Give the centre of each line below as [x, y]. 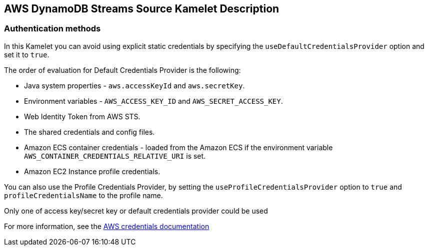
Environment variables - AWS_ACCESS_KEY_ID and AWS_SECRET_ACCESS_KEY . [153, 101]
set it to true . [27, 54]
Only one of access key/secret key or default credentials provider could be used [136, 211]
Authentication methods [52, 29]
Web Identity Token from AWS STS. [82, 116]
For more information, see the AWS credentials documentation [107, 226]
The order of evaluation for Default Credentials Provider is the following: [122, 70]
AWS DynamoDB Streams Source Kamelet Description [142, 9]
